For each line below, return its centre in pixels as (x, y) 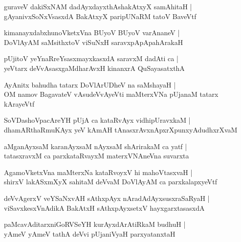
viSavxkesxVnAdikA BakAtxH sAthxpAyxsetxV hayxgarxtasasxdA (104, 208)
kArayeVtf (19, 103)
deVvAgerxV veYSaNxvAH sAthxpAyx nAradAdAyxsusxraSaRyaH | (107, 198)
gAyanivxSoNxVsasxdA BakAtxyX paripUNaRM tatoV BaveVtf (100, 16)
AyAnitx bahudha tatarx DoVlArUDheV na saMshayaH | (90, 84)
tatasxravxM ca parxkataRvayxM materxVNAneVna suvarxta (97, 156)
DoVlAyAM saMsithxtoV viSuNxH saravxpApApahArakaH (94, 42)
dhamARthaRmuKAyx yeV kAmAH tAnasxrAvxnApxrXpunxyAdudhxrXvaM (121, 129)
